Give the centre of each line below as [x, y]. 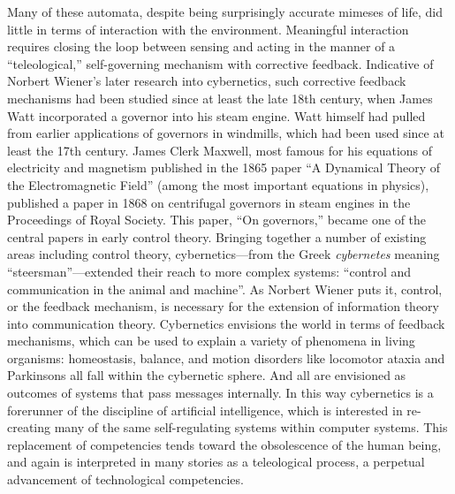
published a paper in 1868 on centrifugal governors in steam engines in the [209, 202]
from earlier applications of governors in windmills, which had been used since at [226, 133]
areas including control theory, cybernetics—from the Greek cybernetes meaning [224, 254]
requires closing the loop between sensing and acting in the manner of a [201, 46]
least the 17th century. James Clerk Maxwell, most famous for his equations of [220, 150]
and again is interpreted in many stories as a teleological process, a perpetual [216, 462]
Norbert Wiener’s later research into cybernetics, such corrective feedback [207, 81]
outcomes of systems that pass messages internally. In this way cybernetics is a [220, 393]
